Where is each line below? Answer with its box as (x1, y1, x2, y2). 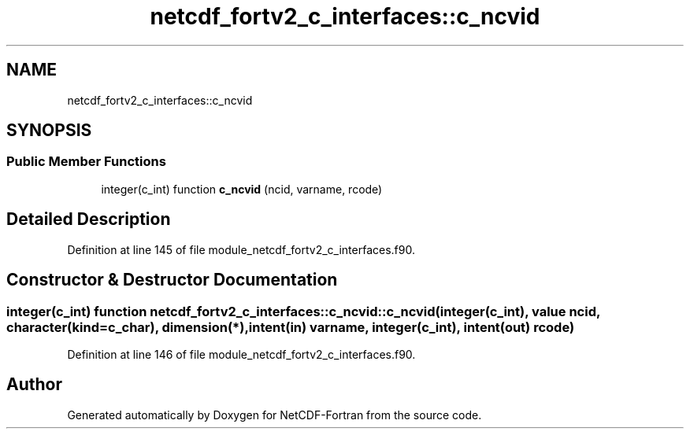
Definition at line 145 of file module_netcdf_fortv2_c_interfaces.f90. (67, 242, 415, 256)
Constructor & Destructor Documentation (6, 270, 338, 290)
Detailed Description (6, 209, 171, 230)
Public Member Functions (6, 153, 166, 170)
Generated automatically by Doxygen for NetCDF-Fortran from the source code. (67, 407, 482, 422)
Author (6, 374, 62, 395)
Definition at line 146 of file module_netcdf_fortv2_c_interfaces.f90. (67, 347, 416, 361)
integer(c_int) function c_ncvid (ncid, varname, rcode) (101, 182, 383, 196)
